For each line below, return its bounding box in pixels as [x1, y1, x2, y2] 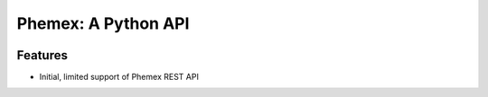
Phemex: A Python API [16, 13, 190, 33]
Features [16, 48, 68, 63]
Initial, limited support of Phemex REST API [39, 72, 199, 83]
